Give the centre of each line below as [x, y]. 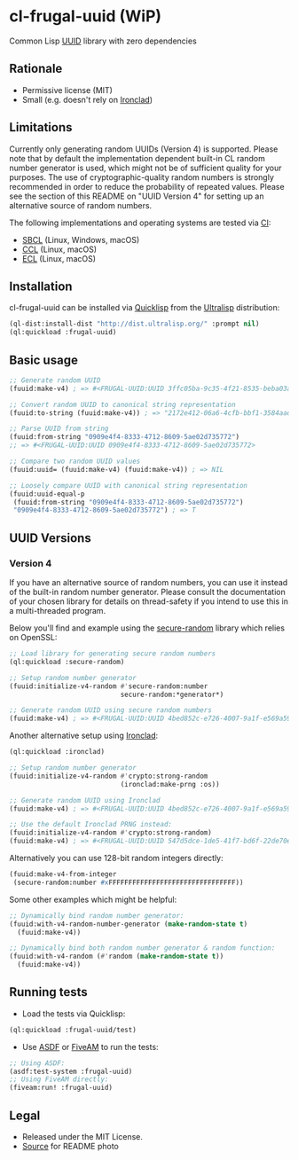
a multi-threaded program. [58, 611]
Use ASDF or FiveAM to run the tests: [90, 1046]
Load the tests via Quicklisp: [74, 1014]
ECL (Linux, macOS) [59, 258]
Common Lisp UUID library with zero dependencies [103, 41]
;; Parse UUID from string [59, 429]
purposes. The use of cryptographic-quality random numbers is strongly [142, 177]
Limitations [41, 127]
